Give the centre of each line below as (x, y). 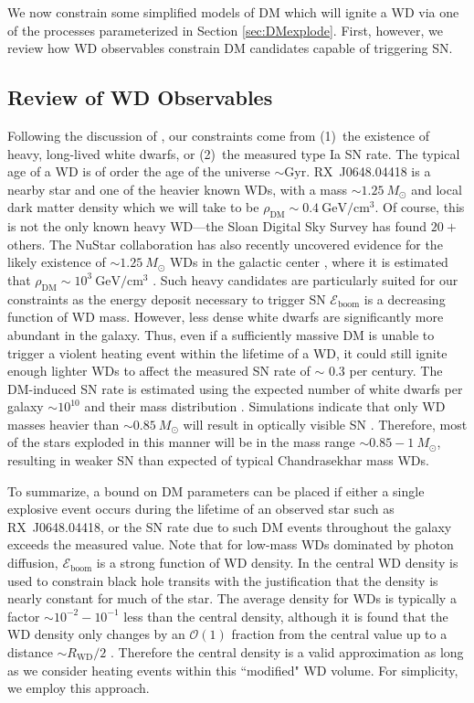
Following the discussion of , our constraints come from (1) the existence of (218, 135)
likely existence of (57, 262)
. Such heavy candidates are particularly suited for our (305, 279)
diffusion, (33, 563)
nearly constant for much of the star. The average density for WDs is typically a (232, 598)
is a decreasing (405, 298)
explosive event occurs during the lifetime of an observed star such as (201, 509)
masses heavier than (63, 424)
